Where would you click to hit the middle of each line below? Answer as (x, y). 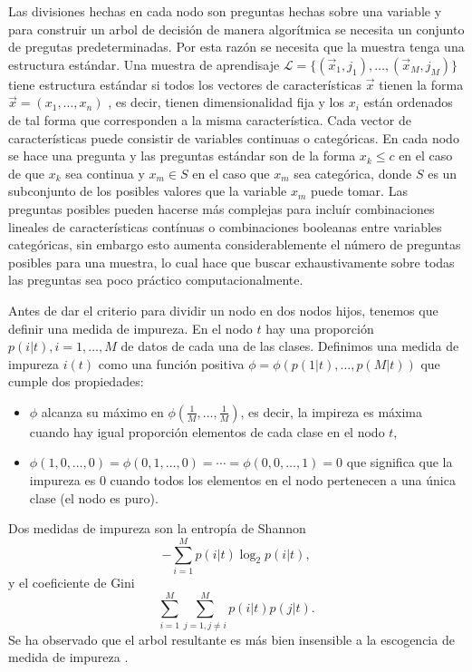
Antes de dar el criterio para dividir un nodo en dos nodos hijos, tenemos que (223, 310)
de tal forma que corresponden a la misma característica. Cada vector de (210, 119)
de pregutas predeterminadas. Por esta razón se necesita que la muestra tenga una (236, 47)
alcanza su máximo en (102, 411)
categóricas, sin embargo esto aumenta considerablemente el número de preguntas (235, 244)
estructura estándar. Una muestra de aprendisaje (144, 64)
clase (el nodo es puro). (94, 497)
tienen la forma (421, 84)
